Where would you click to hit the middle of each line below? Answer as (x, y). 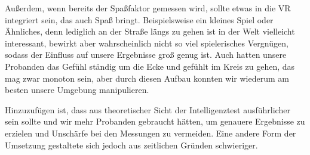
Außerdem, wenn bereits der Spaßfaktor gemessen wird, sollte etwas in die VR (148, 8)
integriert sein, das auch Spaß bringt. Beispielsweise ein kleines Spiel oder (139, 19)
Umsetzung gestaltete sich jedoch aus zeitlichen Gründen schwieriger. (131, 145)
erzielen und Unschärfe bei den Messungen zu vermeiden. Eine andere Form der (151, 133)
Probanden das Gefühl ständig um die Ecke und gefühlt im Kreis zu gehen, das (150, 66)
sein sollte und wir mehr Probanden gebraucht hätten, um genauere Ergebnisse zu (155, 121)
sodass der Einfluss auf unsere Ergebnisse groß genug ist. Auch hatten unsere (146, 55)
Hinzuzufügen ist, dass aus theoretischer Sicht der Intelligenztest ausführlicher (148, 109)
